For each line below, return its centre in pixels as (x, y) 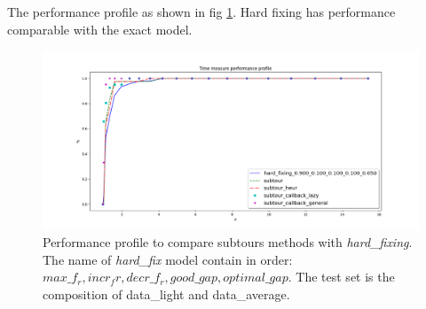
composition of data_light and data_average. (166, 294)
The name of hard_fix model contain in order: (168, 259)
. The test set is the (341, 277)
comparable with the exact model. (100, 29)
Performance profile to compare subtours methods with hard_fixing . (228, 242)
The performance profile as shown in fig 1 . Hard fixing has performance (201, 12)
